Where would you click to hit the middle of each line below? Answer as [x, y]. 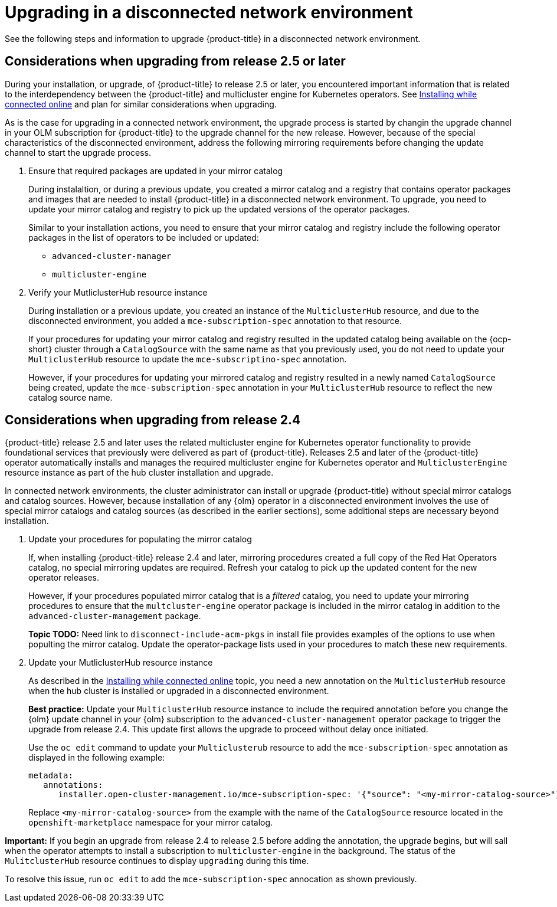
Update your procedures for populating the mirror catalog [140, 539]
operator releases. [64, 578]
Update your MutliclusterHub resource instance [121, 663]
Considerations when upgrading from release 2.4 [153, 420]
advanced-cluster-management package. [115, 616]
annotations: [73, 785]
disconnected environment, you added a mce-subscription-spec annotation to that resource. [215, 320]
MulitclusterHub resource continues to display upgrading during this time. [157, 861]
